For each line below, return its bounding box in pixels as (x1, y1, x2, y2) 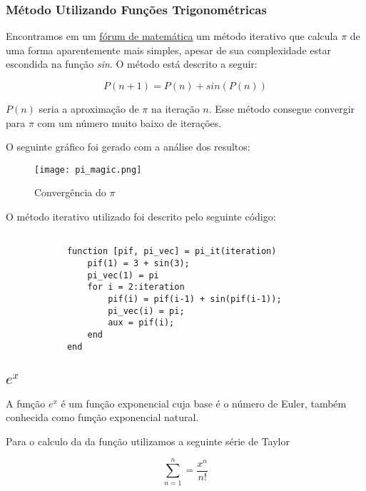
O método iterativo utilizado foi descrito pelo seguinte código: (6, 209, 276, 224)
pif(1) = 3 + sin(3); (87, 258, 190, 268)
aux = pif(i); (108, 318, 175, 328)
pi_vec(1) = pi (87, 270, 159, 280)
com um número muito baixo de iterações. (37, 115, 222, 130)
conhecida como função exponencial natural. (6, 410, 199, 425)
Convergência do (34, 185, 106, 200)
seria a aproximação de (39, 101, 139, 116)
